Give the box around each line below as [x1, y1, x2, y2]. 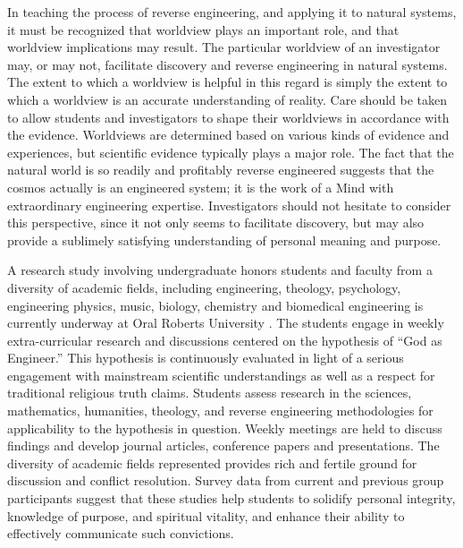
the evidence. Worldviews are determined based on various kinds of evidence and [7, 125, 450, 144]
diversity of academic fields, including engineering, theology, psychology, [7, 278, 401, 296]
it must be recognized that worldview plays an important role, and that [7, 20, 400, 39]
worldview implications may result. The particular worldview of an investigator [7, 38, 441, 56]
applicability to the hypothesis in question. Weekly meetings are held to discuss [7, 418, 442, 437]
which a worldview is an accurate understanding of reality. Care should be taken [7, 90, 447, 108]
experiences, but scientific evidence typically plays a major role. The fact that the [7, 142, 454, 161]
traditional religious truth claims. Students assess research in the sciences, [7, 383, 412, 402]
